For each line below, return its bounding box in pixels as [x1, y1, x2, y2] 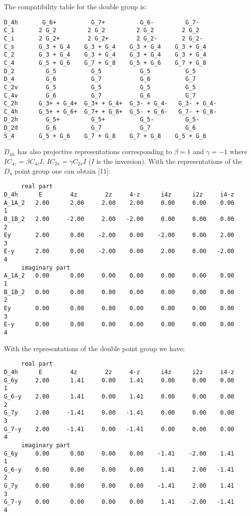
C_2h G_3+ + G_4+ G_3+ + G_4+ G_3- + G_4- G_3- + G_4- [4, 100, 217, 107]
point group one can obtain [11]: [14, 165, 111, 176]
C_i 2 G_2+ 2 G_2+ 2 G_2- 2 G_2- [4, 35, 203, 42]
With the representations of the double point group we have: [4, 343, 185, 353]
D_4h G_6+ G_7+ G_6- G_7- [4, 19, 199, 26]
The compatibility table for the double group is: [4, 1, 147, 11]
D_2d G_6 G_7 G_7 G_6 [4, 124, 196, 132]
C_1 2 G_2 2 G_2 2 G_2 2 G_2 [4, 27, 199, 34]
